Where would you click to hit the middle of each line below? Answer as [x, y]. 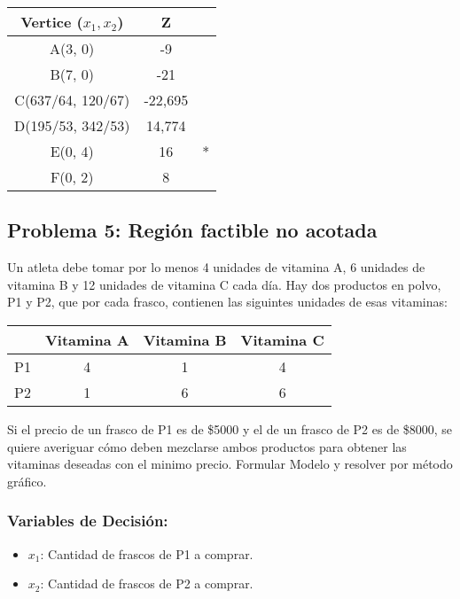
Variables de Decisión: [88, 521]
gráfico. [27, 481]
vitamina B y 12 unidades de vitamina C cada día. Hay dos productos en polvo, [224, 284]
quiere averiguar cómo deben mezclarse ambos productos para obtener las [207, 446]
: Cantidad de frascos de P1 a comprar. [147, 553]
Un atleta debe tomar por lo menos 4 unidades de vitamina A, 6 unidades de [216, 267]
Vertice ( [52, 22]
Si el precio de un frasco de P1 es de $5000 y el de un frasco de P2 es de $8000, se [230, 428]
